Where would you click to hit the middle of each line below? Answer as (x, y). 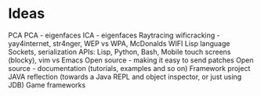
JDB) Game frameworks (47, 85)
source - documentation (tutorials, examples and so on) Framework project (129, 68)
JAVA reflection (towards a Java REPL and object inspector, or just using (125, 76)
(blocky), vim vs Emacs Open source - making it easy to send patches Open (131, 60)
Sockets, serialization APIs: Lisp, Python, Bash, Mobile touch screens (120, 52)
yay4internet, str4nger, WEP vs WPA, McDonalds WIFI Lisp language (119, 43)
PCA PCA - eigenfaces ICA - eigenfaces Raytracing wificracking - (114, 35)
